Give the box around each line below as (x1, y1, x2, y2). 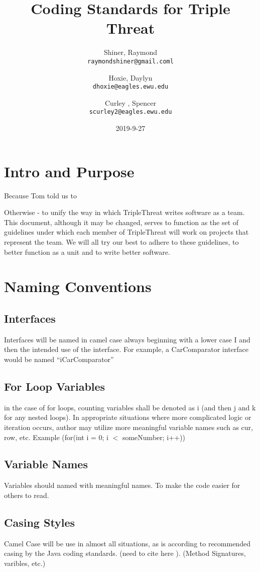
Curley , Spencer (105, 97, 156, 108)
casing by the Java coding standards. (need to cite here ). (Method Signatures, (4, 548, 246, 558)
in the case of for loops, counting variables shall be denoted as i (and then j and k (4, 402, 256, 412)
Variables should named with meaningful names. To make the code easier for (4, 480, 240, 490)
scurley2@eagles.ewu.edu (89, 108, 172, 116)
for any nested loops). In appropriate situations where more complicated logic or (4, 412, 251, 422)
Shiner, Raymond (103, 47, 158, 57)
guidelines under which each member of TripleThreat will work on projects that (4, 227, 249, 237)
